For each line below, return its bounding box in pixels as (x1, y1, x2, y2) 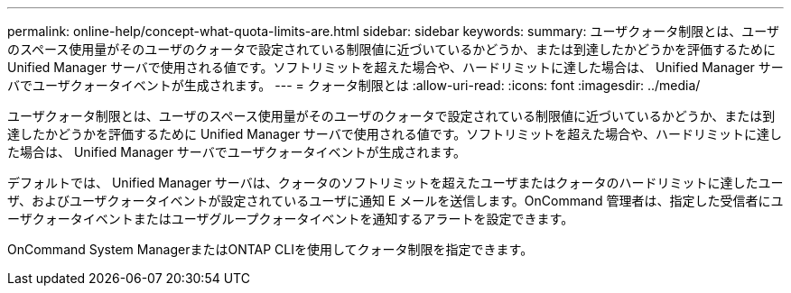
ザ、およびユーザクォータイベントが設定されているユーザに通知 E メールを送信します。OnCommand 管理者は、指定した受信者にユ (7, 193, 784, 208)
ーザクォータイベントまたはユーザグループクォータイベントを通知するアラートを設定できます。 (7, 211, 574, 226)
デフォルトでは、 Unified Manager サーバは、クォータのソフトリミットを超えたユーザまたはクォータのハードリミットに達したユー (7, 175, 784, 190)
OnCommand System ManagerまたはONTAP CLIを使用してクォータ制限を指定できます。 (7, 242, 534, 257)
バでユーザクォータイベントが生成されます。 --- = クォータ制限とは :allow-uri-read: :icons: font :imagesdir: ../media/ (7, 78, 701, 93)
